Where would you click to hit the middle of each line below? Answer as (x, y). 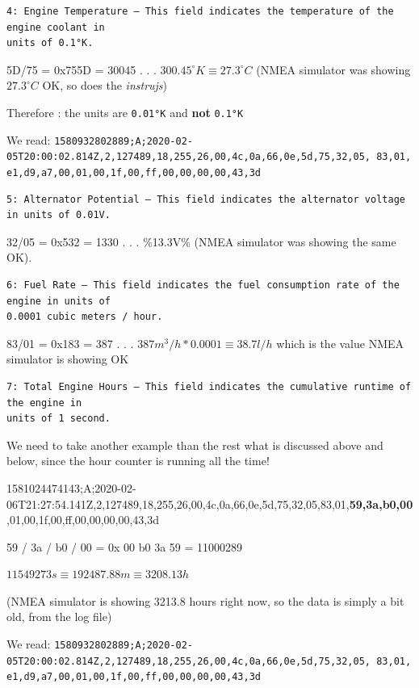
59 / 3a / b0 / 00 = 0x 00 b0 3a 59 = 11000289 (125, 546)
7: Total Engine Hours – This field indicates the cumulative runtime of (209, 386)
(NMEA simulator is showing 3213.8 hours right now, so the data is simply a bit (205, 600)
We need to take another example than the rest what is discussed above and (195, 445)
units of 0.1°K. (50, 43)
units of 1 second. (59, 419)
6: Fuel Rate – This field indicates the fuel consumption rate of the (203, 285)
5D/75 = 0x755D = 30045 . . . (82, 69)
